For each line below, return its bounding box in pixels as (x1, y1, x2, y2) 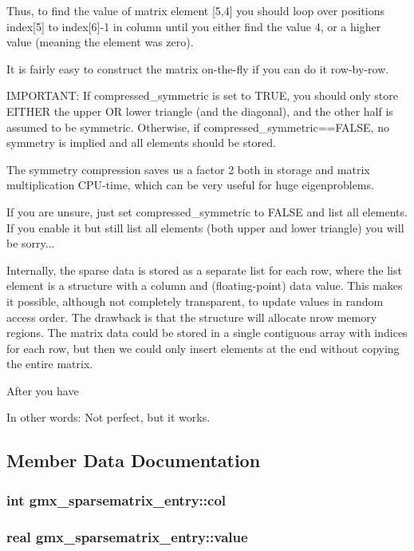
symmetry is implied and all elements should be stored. (6, 134, 277, 151)
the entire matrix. (6, 355, 93, 372)
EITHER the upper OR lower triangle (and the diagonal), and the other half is (6, 102, 393, 119)
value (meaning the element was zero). (6, 34, 194, 50)
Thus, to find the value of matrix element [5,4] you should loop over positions (6, 2, 385, 18)
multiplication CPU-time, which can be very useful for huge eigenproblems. (6, 176, 374, 193)
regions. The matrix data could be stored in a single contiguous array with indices (6, 324, 408, 341)
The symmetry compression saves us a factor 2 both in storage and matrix (6, 161, 370, 177)
